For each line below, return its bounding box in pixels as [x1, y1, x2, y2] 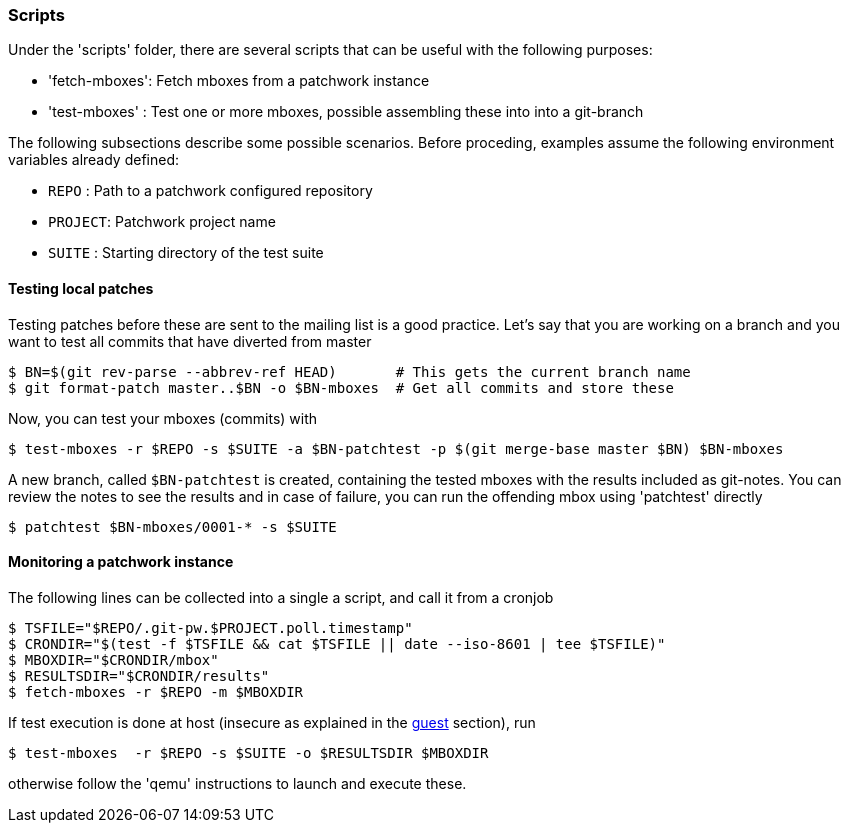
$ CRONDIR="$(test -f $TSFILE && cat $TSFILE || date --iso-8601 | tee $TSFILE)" [8, 635, 666, 652]
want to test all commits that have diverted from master [8, 332, 372, 350]
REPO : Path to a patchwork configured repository [48, 182, 373, 200]
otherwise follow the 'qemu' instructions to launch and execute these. [8, 774, 467, 792]
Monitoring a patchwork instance [8, 553, 234, 571]
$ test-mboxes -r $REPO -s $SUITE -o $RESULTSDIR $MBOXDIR [8, 744, 489, 761]
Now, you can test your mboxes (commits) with [8, 409, 318, 427]
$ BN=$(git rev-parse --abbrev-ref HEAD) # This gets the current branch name [8, 363, 691, 380]
